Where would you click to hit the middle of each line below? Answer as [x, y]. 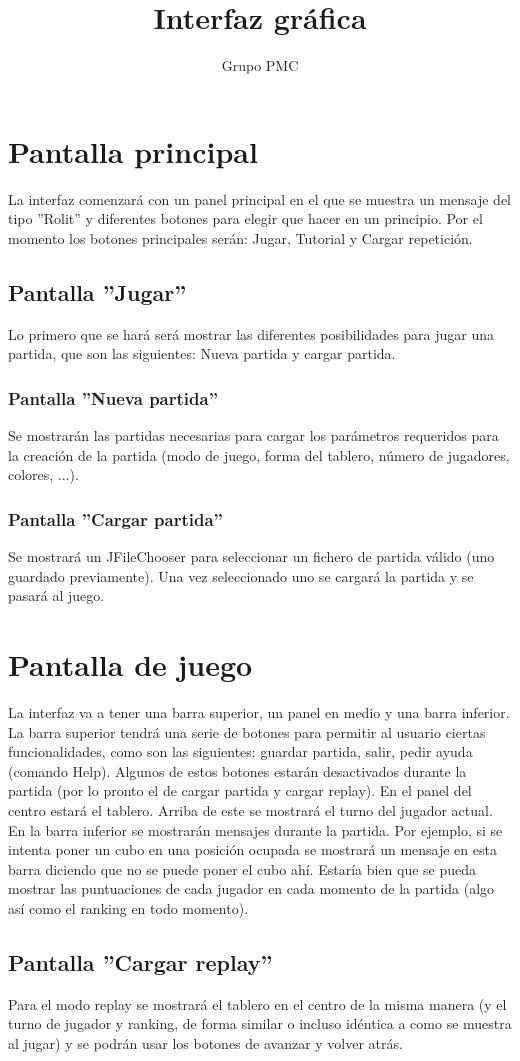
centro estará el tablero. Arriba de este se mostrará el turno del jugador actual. [250, 809]
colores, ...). [43, 474]
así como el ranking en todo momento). [128, 907]
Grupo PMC [260, 65]
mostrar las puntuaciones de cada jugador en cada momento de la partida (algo [251, 888]
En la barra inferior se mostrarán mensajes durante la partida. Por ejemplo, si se [255, 829]
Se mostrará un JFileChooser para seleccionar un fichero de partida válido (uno [251, 556]
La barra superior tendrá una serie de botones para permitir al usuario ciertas [247, 731]
